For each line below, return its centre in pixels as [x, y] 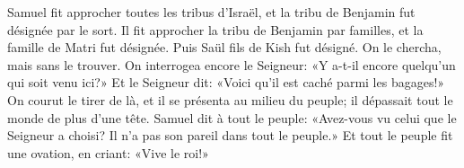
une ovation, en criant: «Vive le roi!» [108, 152]
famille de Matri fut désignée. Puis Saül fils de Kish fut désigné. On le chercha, [224, 47]
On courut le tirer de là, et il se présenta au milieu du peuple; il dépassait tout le [230, 99]
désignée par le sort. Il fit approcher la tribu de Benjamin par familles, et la [215, 29]
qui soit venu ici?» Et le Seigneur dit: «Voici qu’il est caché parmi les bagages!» [226, 82]
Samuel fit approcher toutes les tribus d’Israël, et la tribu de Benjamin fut [211, 12]
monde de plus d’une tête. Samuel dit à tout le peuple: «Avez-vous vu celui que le [232, 117]
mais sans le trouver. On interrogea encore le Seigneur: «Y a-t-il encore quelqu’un [232, 64]
